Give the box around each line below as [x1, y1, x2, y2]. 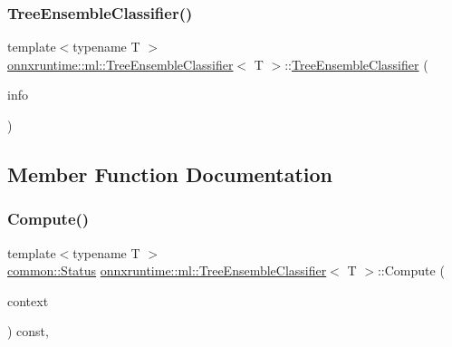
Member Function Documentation [7, 159, 333, 188]
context [7, 291, 49, 310]
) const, [7, 322, 49, 341]
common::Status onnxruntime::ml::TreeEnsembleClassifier [7, 261, 327, 280]
